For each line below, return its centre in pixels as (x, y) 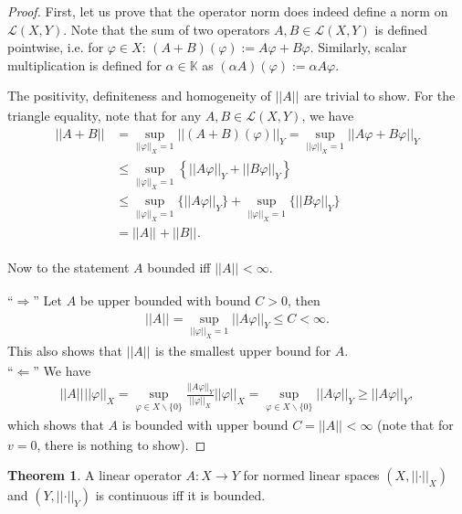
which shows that (56, 424)
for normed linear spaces (311, 475)
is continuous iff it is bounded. (180, 495)
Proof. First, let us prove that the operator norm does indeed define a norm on (228, 11)
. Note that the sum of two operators (167, 29)
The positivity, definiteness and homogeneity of (139, 96)
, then (304, 300)
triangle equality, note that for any (105, 116)
